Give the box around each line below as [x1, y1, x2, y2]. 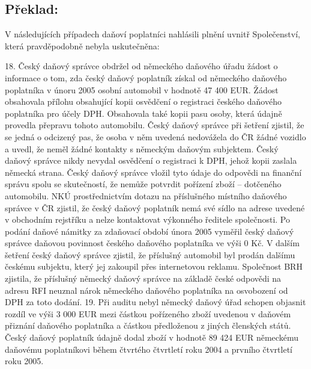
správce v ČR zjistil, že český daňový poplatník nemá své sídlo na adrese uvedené [5, 201, 305, 214]
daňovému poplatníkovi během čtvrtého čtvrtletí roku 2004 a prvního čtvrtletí [5, 343, 292, 355]
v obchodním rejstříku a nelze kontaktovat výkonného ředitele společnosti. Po [5, 213, 291, 226]
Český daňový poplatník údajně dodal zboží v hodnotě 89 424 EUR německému [5, 331, 298, 344]
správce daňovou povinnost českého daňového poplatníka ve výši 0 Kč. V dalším [5, 237, 300, 249]
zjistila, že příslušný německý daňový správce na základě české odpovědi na [5, 272, 282, 285]
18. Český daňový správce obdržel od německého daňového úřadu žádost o [5, 60, 278, 72]
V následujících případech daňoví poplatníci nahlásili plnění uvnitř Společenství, [5, 28, 300, 40]
